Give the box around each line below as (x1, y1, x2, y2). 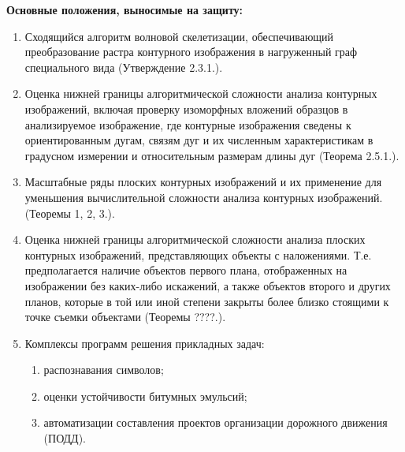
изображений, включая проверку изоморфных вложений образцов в (24, 100, 348, 117)
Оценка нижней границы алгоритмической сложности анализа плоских (24, 231, 366, 248)
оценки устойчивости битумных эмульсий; (43, 387, 247, 404)
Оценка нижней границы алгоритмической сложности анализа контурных (24, 85, 377, 102)
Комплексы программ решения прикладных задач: (24, 334, 265, 351)
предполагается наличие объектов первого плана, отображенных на (24, 262, 347, 278)
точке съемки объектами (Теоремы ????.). (24, 308, 226, 325)
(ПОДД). (43, 430, 87, 446)
